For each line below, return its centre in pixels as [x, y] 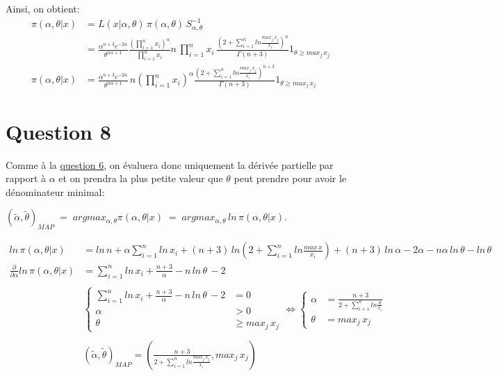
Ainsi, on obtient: [43, 8]
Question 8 [58, 131]
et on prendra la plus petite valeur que [141, 178]
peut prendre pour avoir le [290, 178]
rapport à [26, 178]
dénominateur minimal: [55, 191]
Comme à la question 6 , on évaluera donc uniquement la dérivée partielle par [170, 164]
